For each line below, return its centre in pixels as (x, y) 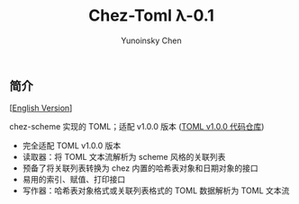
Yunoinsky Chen (151, 40)
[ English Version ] (41, 108)
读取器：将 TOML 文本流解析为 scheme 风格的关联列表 (124, 157)
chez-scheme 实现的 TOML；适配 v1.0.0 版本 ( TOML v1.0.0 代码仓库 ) (137, 127)
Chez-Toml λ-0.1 (151, 16)
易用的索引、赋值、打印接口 (74, 180)
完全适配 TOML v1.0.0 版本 (72, 146)
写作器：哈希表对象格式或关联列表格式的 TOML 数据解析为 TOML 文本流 (156, 191)
